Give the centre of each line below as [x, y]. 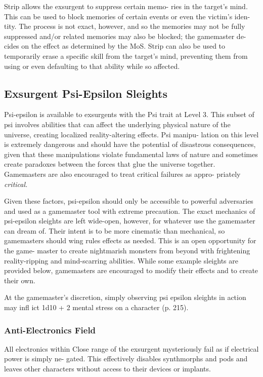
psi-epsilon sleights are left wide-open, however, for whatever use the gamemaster [130, 221]
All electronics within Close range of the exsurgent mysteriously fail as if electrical [131, 348]
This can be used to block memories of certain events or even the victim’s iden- [127, 16]
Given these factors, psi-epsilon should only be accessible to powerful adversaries [129, 201]
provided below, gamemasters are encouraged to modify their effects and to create [131, 270]
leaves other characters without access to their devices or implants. [107, 369]
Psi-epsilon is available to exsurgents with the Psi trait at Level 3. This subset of [129, 114]
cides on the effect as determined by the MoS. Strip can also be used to [115, 46]
